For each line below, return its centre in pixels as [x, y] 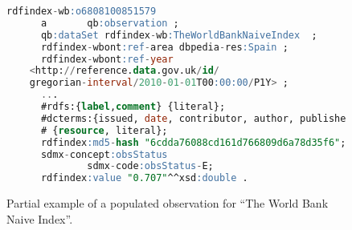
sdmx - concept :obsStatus [104, 154]
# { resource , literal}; [104, 130]
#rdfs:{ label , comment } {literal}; [133, 107]
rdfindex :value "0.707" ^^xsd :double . [144, 178]
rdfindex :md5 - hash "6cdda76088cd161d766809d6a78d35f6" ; [193, 142]
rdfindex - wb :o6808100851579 [82, 11]
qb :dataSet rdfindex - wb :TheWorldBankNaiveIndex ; [179, 35]
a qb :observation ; [110, 23]
